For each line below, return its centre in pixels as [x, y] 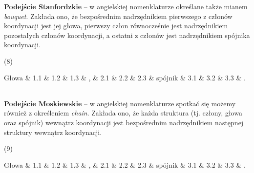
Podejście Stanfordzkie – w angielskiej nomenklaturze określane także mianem [126, 6]
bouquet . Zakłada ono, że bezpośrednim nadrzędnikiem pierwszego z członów [118, 16]
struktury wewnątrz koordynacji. [53, 132]
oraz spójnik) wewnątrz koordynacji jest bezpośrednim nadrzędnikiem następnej [124, 122]
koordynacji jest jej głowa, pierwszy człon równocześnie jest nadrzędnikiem [116, 26]
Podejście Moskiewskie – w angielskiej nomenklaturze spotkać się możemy [120, 103]
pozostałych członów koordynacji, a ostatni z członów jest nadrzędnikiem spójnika [127, 35]
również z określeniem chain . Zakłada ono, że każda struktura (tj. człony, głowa [123, 113]
